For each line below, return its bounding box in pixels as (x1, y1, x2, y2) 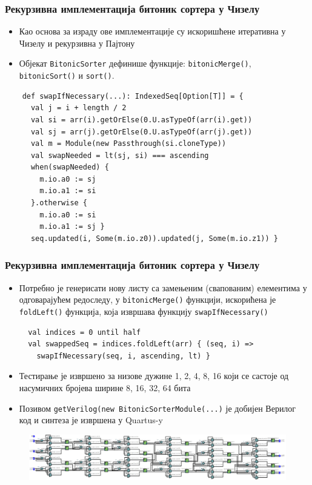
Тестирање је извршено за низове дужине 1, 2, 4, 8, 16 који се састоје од (19, 369, 289, 382)
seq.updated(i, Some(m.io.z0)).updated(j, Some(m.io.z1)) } (30, 234, 279, 243)
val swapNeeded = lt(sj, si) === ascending (30, 151, 209, 160)
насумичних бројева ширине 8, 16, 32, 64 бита (19, 381, 191, 394)
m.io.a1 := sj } (39, 222, 105, 231)
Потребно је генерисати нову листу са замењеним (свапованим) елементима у (19, 281, 307, 294)
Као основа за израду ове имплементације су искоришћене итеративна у (19, 25, 286, 38)
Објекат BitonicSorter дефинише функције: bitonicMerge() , (19, 57, 251, 70)
